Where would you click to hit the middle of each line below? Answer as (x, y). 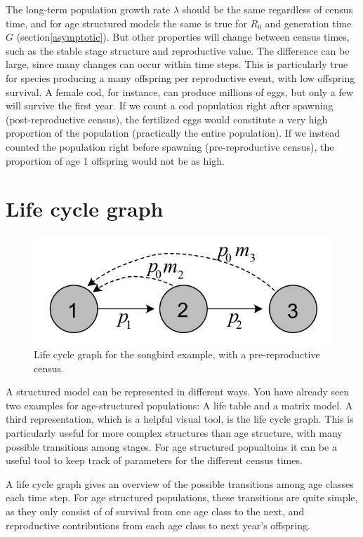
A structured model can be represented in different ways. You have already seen (178, 392)
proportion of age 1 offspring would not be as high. (115, 160)
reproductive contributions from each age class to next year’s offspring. (158, 525)
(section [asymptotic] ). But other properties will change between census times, (183, 37)
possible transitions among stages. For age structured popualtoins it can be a (171, 446)
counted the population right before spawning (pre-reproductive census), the (170, 146)
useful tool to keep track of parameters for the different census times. (154, 460)
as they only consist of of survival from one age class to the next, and (155, 511)
